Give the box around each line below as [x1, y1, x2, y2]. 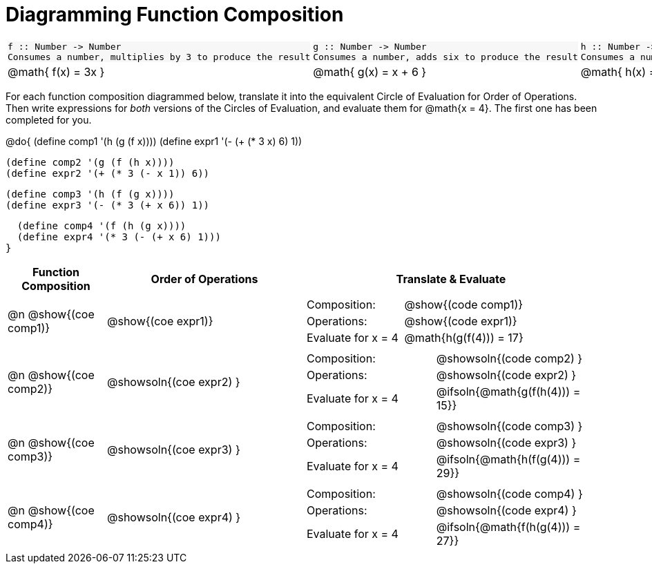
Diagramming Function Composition [6, 3, 344, 26]
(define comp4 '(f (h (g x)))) [17, 220, 186, 231]
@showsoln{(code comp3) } [436, 418, 583, 433]
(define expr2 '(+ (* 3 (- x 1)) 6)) [6, 167, 210, 179]
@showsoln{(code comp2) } [436, 351, 583, 365]
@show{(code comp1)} [404, 297, 524, 311]
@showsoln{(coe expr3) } [106, 442, 240, 456]
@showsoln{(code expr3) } [436, 435, 577, 450]
